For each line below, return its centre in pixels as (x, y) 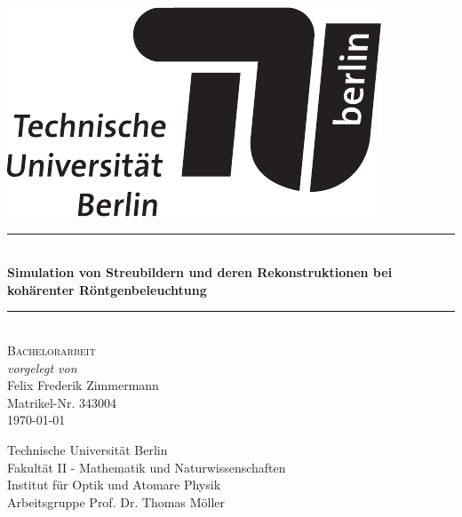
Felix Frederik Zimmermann (83, 385)
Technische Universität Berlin (88, 449)
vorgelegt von (42, 367)
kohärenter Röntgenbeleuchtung (107, 289)
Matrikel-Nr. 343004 (62, 402)
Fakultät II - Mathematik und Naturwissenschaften (147, 467)
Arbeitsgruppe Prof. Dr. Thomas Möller (116, 501)
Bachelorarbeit (52, 350)
